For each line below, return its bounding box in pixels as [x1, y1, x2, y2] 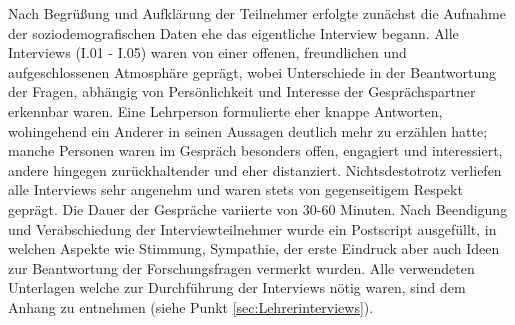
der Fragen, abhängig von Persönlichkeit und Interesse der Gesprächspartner [8, 81, 476, 102]
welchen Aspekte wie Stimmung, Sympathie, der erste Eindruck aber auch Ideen [8, 238, 500, 259]
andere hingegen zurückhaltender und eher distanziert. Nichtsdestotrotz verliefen [8, 159, 502, 180]
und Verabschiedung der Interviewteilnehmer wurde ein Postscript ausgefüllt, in [8, 218, 497, 239]
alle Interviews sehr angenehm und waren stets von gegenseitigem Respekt [8, 179, 463, 200]
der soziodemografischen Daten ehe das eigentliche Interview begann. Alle [8, 22, 459, 43]
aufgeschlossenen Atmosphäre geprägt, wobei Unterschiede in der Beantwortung [8, 61, 497, 82]
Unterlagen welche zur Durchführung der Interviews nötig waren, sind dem [8, 277, 466, 298]
